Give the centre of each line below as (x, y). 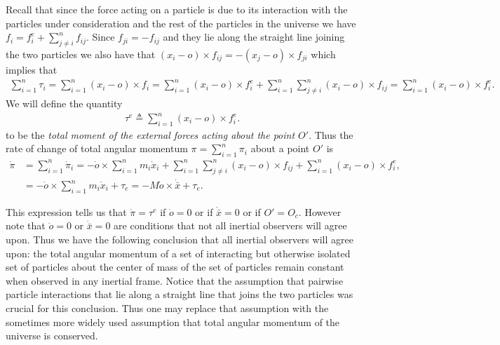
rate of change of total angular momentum (97, 148)
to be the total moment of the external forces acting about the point (150, 134)
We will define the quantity (64, 103)
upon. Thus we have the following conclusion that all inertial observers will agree (180, 239)
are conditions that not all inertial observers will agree (230, 225)
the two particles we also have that (81, 54)
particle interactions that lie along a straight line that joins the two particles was (180, 294)
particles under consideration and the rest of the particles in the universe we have (181, 23)
